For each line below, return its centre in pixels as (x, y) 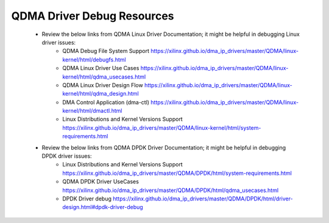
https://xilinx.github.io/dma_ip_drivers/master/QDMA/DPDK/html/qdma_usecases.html (171, 190)
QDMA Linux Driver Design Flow (103, 85)
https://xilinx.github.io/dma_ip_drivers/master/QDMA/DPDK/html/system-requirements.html (177, 173)
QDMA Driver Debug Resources (93, 16)
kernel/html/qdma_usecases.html (104, 77)
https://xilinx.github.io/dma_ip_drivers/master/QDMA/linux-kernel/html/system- (162, 127)
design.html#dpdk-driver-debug (103, 207)
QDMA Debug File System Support (106, 51)
